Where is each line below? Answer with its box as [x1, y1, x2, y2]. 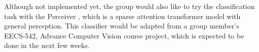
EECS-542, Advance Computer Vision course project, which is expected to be [4, 30, 244, 40]
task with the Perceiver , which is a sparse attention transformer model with [4, 10, 241, 21]
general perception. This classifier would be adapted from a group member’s [4, 20, 239, 31]
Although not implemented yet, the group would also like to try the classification [4, 1, 255, 11]
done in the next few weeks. [4, 40, 90, 50]
